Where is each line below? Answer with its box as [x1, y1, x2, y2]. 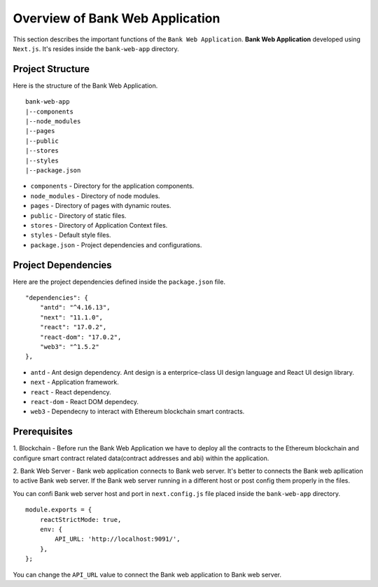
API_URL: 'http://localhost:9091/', [55, 535, 181, 543]
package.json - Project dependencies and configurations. [30, 240, 202, 249]
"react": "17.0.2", [39, 323, 107, 331]
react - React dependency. [30, 387, 111, 396]
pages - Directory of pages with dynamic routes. [30, 202, 171, 210]
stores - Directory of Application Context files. [30, 221, 168, 229]
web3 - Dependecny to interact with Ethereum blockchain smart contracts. [30, 407, 245, 416]
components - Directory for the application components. [30, 182, 195, 191]
